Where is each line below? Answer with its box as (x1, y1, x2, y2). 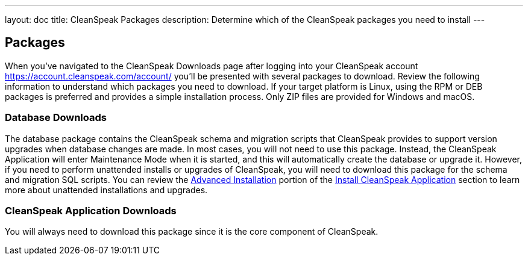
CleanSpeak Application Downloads (5, 204, 177, 217)
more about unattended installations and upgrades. (5, 184, 208, 195)
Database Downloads (5, 111, 107, 124)
